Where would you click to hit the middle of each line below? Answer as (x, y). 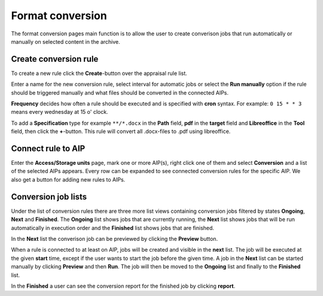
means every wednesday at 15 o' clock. (60, 112)
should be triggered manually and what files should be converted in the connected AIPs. (120, 92)
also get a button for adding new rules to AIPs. (68, 179)
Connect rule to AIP (48, 149)
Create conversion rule (55, 59)
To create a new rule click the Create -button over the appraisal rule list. (99, 73)
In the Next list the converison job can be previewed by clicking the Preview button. (115, 238)
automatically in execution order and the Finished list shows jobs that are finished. (113, 228)
